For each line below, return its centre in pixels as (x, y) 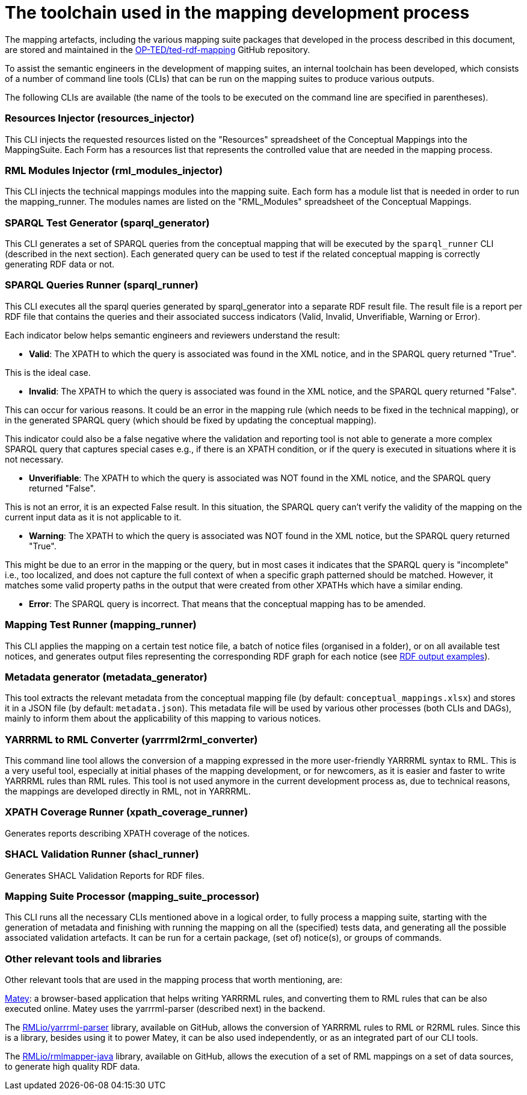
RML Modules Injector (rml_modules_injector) (114, 170)
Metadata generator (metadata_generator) (106, 677)
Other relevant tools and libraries (83, 959)
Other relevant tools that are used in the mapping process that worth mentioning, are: (174, 980)
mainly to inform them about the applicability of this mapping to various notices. (163, 719)
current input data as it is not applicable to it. (93, 517)
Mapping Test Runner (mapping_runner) (101, 625)
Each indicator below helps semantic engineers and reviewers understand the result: (172, 335)
